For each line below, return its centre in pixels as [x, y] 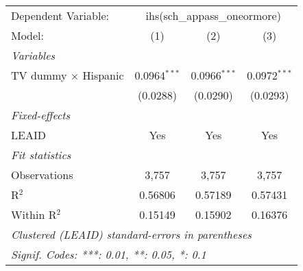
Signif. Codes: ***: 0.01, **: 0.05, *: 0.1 [109, 254]
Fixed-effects [41, 115]
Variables [33, 55]
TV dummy [39, 75]
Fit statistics [41, 155]
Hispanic [103, 75]
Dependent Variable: [60, 15]
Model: [28, 35]
